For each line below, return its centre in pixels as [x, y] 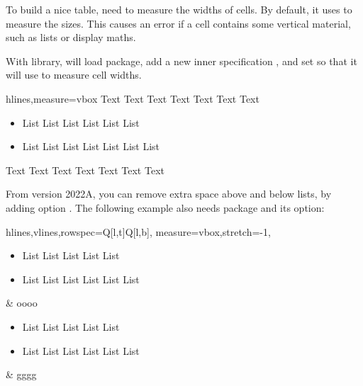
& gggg [21, 374]
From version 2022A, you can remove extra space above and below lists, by [169, 194]
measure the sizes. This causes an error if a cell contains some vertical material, [178, 23]
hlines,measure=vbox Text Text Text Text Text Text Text [133, 98]
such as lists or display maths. [71, 37]
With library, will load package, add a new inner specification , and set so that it [181, 61]
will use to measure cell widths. [74, 75]
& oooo [22, 303]
